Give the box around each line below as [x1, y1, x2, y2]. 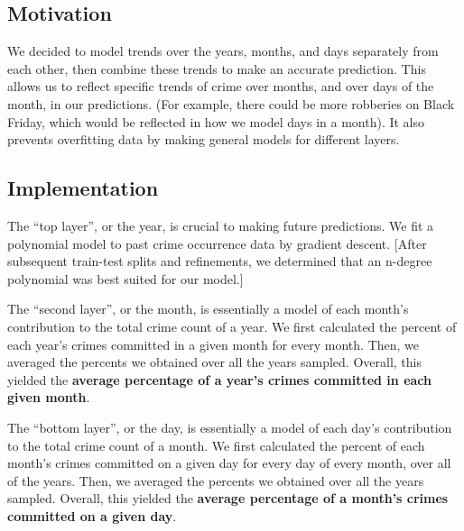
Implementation [7, 174, 159, 202]
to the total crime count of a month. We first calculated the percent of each [7, 435, 425, 454]
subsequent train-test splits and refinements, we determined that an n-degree [7, 252, 432, 270]
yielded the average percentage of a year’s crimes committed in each [7, 370, 432, 389]
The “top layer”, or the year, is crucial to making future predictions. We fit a [7, 215, 434, 234]
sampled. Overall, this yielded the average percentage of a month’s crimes [7, 489, 449, 508]
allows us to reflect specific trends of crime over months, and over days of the [7, 77, 434, 96]
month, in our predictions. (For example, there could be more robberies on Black [7, 94, 455, 113]
